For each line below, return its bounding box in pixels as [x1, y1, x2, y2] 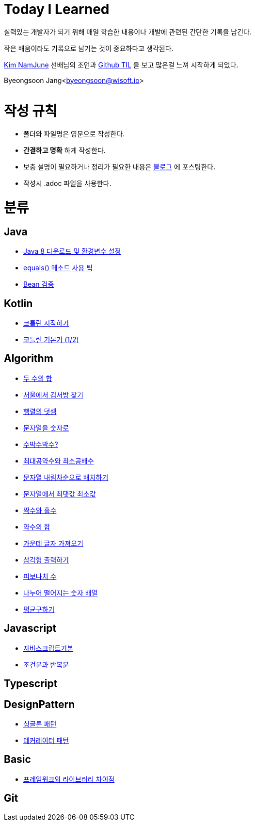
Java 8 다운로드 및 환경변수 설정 [23, 247, 121, 256]
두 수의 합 [23, 374, 52, 382]
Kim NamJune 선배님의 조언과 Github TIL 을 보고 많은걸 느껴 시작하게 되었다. [4, 60, 239, 69]
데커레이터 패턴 [23, 736, 69, 744]
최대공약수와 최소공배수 [23, 456, 94, 465]
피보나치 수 [23, 572, 57, 580]
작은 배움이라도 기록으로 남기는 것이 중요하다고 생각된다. [4, 44, 174, 52]
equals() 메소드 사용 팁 [23, 264, 93, 272]
